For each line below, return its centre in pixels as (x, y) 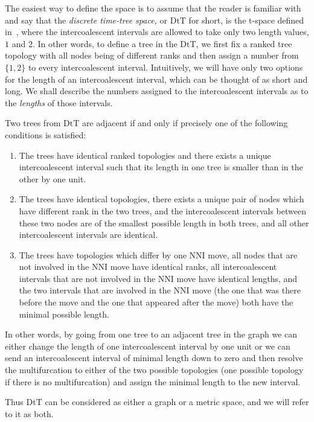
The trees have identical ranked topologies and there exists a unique (145, 155)
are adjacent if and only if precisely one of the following (185, 123)
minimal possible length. (64, 314)
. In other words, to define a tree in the (105, 43)
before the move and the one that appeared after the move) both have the (156, 302)
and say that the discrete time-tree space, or (86, 20)
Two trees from (33, 123)
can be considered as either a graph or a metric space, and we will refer (177, 402)
